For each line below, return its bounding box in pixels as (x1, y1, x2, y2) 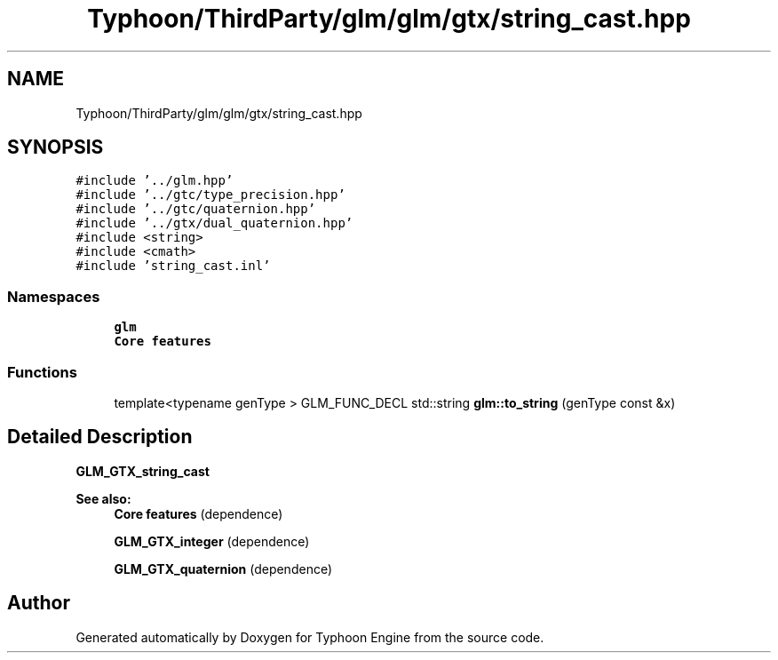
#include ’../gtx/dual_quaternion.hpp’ (75, 216, 353, 231)
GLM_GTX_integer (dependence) (114, 533, 310, 549)
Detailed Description (7, 425, 193, 449)
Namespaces (7, 287, 100, 306)
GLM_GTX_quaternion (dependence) (114, 561, 333, 577)
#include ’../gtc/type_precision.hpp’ (75, 187, 345, 203)
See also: (75, 490, 131, 506)
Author (7, 592, 70, 615)
